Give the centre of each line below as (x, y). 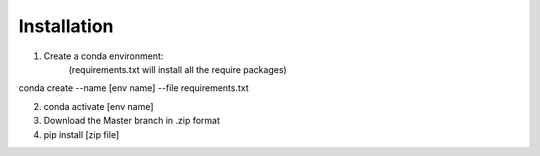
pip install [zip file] (81, 134)
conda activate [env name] (98, 106)
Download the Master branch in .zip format (131, 121)
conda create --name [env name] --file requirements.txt (133, 88)
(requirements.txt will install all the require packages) (177, 69)
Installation (66, 26)
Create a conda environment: (103, 56)
